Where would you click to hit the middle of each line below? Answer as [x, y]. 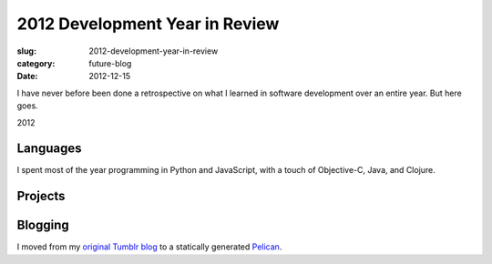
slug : [26, 51]
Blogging [43, 225]
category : [36, 63]
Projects [41, 196]
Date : [27, 76]
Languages [49, 149]
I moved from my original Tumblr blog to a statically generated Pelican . [149, 247]
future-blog [110, 63]
